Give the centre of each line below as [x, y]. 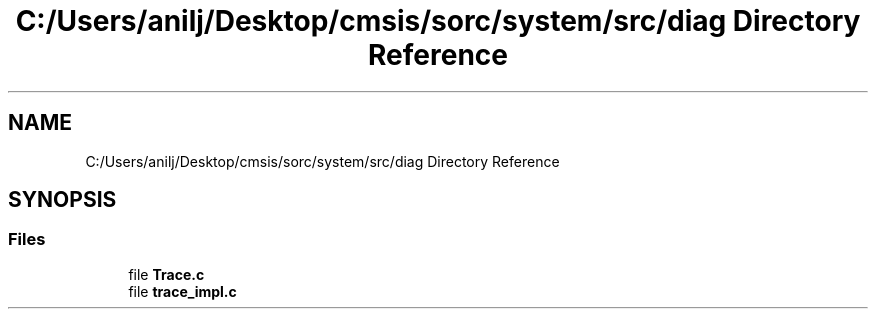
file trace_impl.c [182, 291]
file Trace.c [166, 274]
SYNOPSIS [62, 200]
